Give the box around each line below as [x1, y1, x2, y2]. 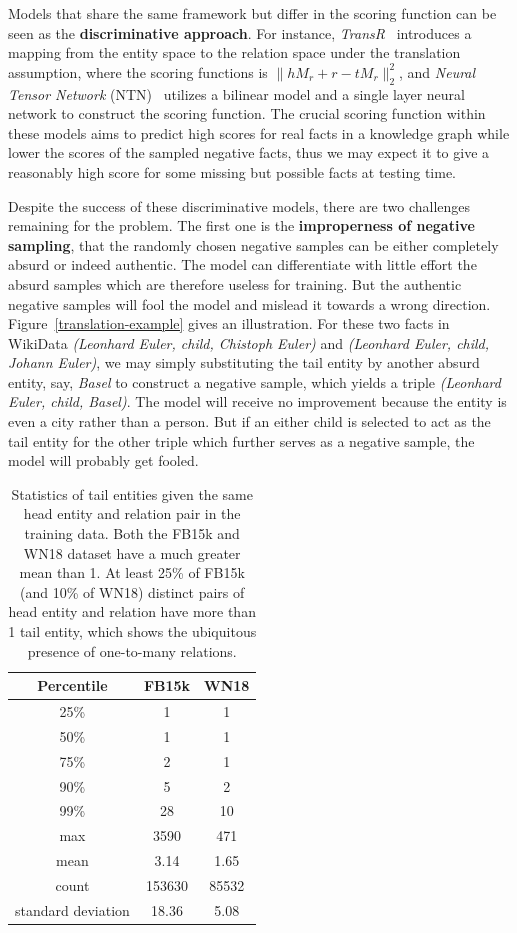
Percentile [37, 675, 108, 696]
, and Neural [399, 61, 476, 82]
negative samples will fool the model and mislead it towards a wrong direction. [8, 293, 491, 314]
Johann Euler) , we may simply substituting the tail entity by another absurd [8, 352, 480, 373]
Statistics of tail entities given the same [11, 483, 253, 504]
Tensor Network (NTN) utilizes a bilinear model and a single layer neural [8, 83, 465, 104]
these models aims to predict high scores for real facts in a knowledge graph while [8, 122, 510, 143]
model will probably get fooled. [8, 450, 199, 471]
